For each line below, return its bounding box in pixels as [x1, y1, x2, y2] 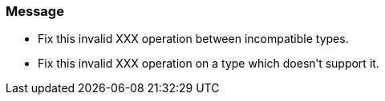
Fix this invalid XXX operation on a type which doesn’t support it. [38, 56, 379, 71]
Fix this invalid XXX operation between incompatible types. [38, 32, 349, 46]
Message [6, 3, 64, 19]
